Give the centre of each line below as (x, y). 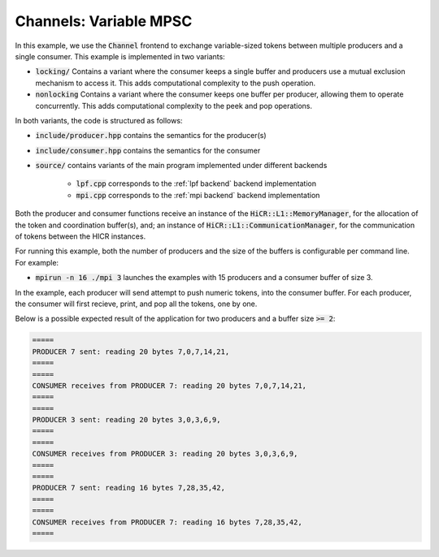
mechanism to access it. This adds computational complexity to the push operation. (176, 83)
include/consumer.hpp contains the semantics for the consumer (148, 150)
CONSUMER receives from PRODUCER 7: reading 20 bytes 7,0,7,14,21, (170, 385)
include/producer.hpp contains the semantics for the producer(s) (151, 136)
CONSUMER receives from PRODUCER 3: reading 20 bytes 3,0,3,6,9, (165, 454)
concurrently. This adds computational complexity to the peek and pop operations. (174, 106)
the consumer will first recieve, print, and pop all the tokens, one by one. (136, 304)
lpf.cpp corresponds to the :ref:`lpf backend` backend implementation (196, 184)
